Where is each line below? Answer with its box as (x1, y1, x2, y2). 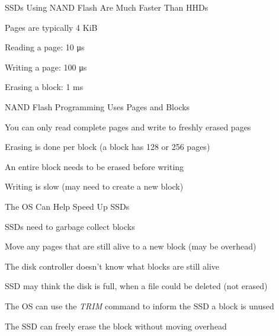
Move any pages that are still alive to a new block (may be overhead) (5, 240, 256, 252)
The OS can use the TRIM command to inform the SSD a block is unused (5, 299, 274, 312)
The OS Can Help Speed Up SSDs (5, 200, 130, 212)
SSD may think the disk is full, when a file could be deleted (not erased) (5, 280, 268, 292)
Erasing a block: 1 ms (5, 81, 84, 93)
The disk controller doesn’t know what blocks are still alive (5, 260, 220, 272)
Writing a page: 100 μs (5, 60, 87, 73)
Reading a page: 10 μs (5, 41, 85, 53)
